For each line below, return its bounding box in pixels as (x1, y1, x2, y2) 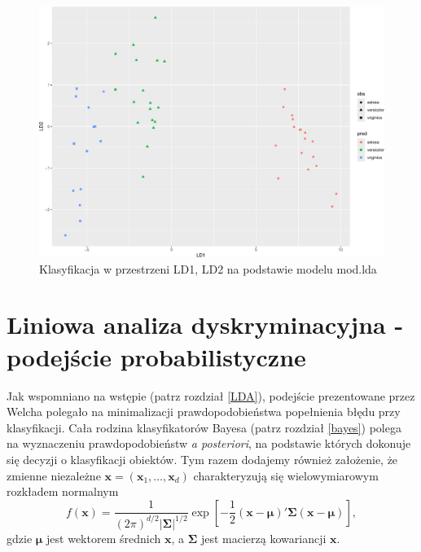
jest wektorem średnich (46, 529, 161, 546)
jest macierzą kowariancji (200, 529, 327, 546)
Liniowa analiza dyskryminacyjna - (7, 308, 404, 341)
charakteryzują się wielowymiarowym (193, 467, 379, 484)
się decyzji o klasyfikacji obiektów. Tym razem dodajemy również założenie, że (7, 450, 398, 467)
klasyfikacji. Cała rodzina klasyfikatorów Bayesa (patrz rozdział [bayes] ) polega (7, 418, 401, 436)
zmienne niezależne (7, 467, 101, 484)
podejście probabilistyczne (7, 340, 306, 373)
